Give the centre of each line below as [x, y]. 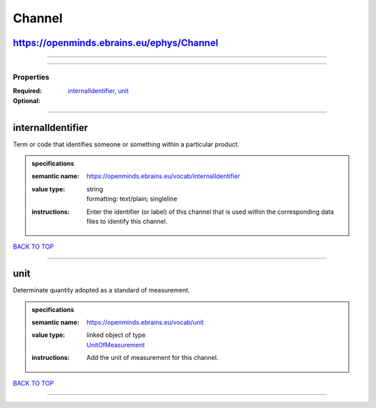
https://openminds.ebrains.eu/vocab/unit [145, 322]
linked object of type [116, 335]
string [95, 189]
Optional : [27, 100]
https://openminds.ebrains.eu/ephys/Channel [116, 43]
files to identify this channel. [127, 221]
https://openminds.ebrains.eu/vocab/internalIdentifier [163, 176]
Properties [31, 77]
